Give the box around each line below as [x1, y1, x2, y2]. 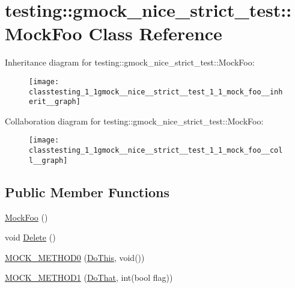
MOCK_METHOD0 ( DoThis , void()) [5, 251, 145, 263]
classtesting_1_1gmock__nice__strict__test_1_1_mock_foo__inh [29, 87, 283, 96]
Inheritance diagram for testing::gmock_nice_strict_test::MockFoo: [5, 56, 255, 69]
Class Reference [88, 21, 222, 46]
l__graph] [29, 156, 68, 165]
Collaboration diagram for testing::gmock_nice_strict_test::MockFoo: [5, 114, 264, 127]
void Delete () [5, 231, 56, 244]
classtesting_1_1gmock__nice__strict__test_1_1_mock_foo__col [29, 146, 283, 155]
